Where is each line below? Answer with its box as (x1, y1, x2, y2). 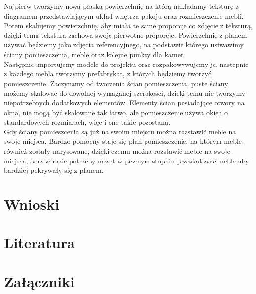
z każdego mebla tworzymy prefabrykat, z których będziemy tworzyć (4, 68, 212, 79)
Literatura (4, 232, 75, 253)
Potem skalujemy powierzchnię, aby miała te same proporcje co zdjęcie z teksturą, (4, 20, 253, 31)
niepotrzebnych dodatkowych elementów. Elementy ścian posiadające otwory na (4, 97, 245, 107)
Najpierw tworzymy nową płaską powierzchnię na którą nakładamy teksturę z (4, 1, 239, 11)
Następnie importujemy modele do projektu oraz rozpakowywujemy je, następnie (4, 59, 249, 69)
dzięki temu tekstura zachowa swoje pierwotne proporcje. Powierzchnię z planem (4, 30, 247, 40)
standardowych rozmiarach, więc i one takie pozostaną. (4, 117, 171, 127)
